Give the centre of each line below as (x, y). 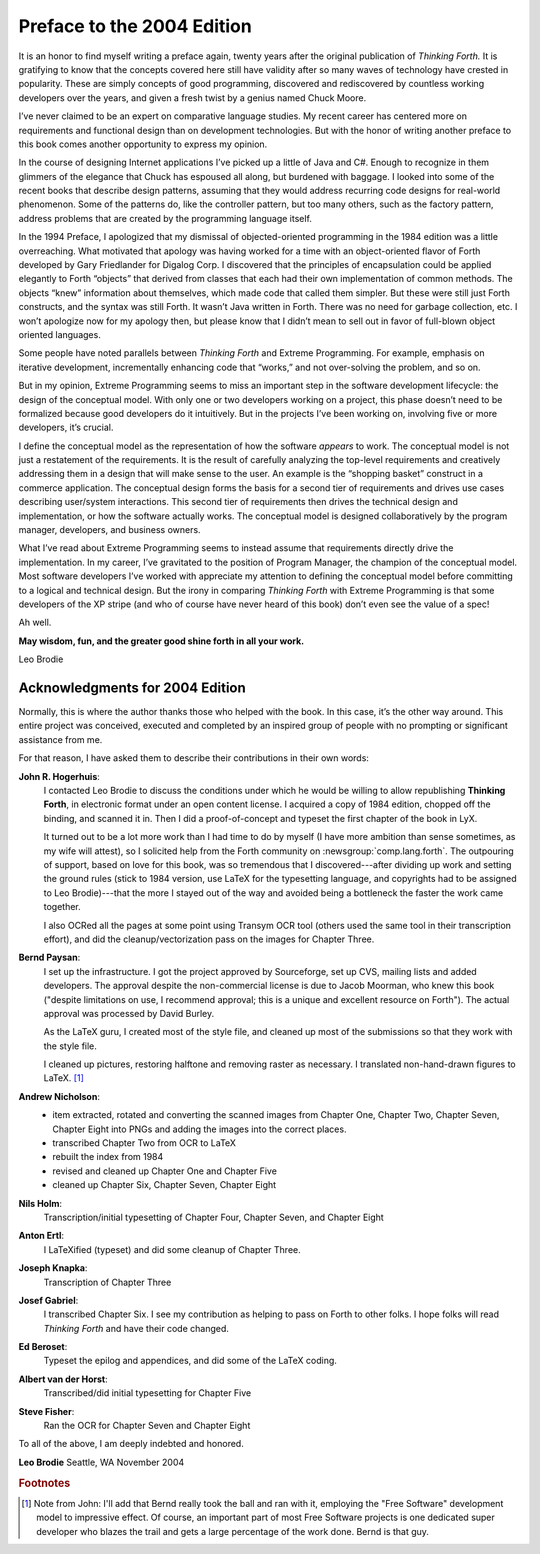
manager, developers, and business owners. (109, 530)
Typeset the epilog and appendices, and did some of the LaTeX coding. (190, 1361)
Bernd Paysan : (49, 957)
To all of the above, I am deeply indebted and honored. (131, 1444)
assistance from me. (60, 739)
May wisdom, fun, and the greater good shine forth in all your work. (161, 641)
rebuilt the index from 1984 (108, 1157)
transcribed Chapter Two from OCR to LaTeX (144, 1143)
